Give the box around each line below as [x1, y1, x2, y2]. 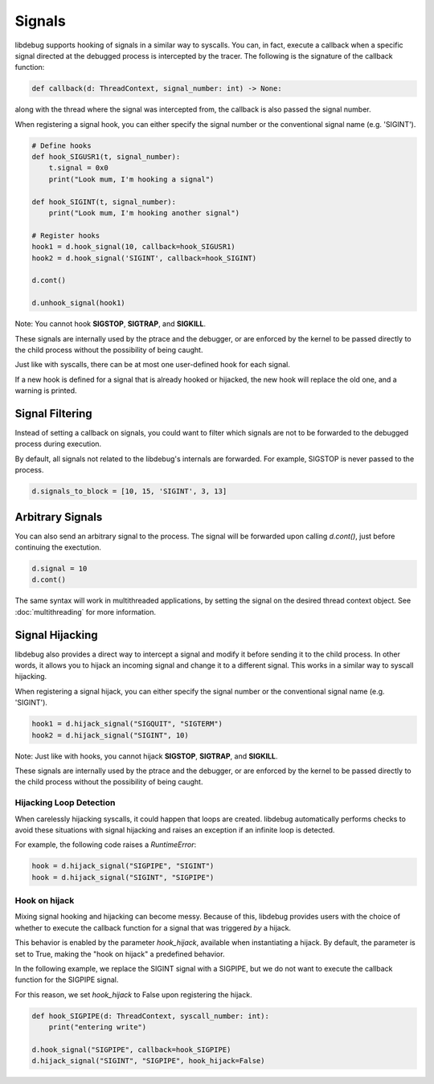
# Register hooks [31, 231, 100, 240]
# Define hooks [31, 141, 92, 150]
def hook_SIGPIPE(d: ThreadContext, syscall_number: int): [31, 1011, 269, 1021]
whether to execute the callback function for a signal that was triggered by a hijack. [14, 922, 292, 932]
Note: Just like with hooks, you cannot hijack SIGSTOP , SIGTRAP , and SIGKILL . [14, 751, 278, 761]
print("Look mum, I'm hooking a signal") [48, 174, 215, 184]
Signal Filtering [14, 407, 92, 420]
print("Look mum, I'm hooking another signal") [48, 209, 240, 218]
